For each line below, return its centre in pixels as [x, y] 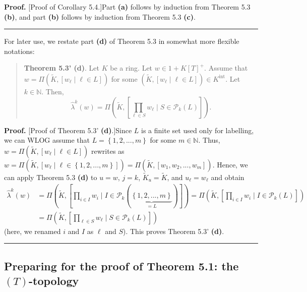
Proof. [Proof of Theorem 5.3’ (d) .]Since [68, 130]
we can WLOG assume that [47, 140]
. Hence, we [230, 164]
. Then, [53, 91]
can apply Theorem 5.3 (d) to [51, 177]
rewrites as [108, 151]
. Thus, [209, 140]
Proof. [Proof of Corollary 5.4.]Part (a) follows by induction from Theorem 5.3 [127, 7]
